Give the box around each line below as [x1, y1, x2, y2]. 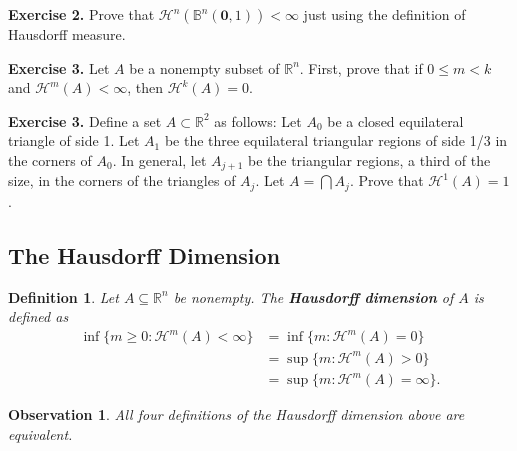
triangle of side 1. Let [8, 130, 140, 151]
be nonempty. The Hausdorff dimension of [173, 286, 454, 307]
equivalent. [8, 424, 73, 445]
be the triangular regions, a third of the [248, 149, 491, 170]
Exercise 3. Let [8, 57, 110, 78]
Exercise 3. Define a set [8, 110, 162, 131]
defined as [8, 306, 69, 327]
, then [127, 77, 163, 98]
